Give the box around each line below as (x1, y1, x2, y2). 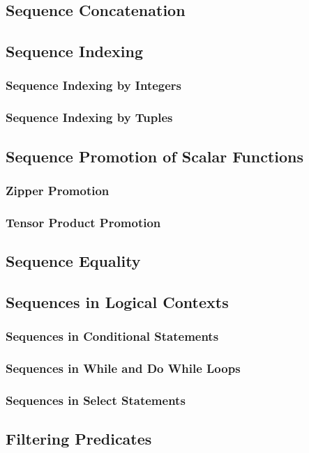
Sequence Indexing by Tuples (6, 109, 173, 126)
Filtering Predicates (6, 428, 152, 450)
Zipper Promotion (6, 181, 110, 199)
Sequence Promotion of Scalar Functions (6, 145, 304, 167)
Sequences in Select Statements (6, 391, 186, 408)
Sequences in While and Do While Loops (6, 360, 241, 377)
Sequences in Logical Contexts (6, 291, 229, 312)
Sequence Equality (6, 250, 141, 272)
